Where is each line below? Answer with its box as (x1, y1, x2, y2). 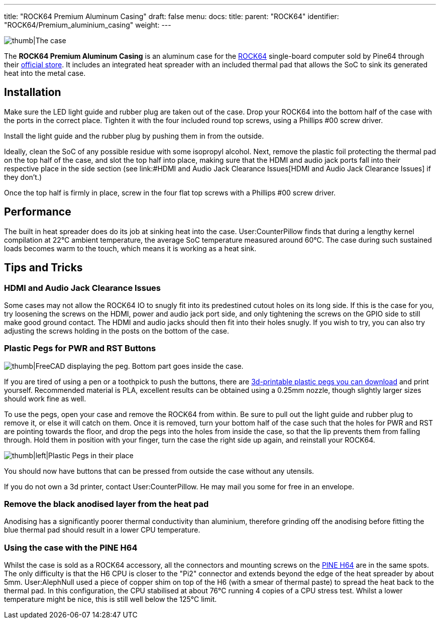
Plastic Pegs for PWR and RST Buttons (4, 343, 156, 354)
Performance (4, 205, 71, 219)
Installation (4, 86, 61, 99)
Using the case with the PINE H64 (4, 542, 138, 553)
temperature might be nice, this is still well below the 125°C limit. (4, 595, 217, 604)
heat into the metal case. (4, 69, 86, 77)
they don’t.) (4, 172, 42, 181)
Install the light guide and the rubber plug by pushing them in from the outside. (4, 131, 264, 140)
